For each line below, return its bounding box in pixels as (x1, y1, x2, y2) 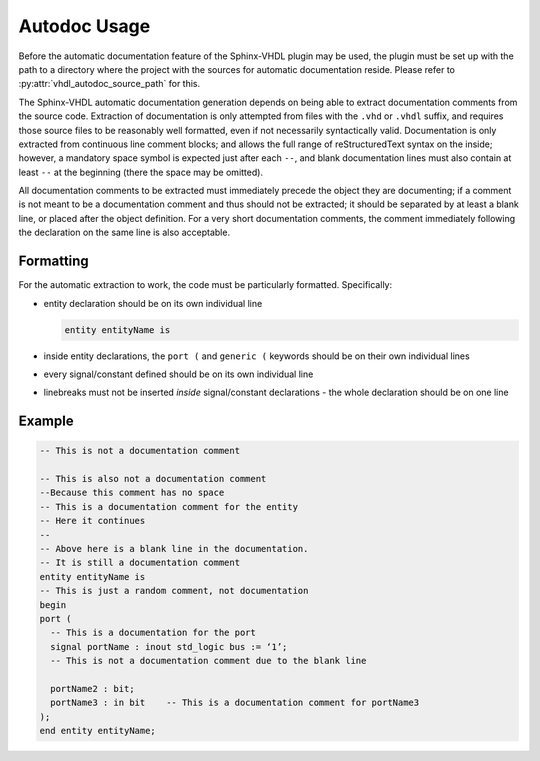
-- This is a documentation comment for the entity (39, 501, 299, 512)
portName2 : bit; (50, 683, 135, 694)
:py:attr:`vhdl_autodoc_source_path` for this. (18, 78, 201, 90)
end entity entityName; (39, 725, 157, 737)
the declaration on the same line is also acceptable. (18, 226, 230, 239)
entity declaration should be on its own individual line (43, 297, 263, 309)
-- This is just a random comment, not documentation (39, 585, 309, 597)
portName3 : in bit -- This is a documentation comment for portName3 (50, 697, 420, 709)
